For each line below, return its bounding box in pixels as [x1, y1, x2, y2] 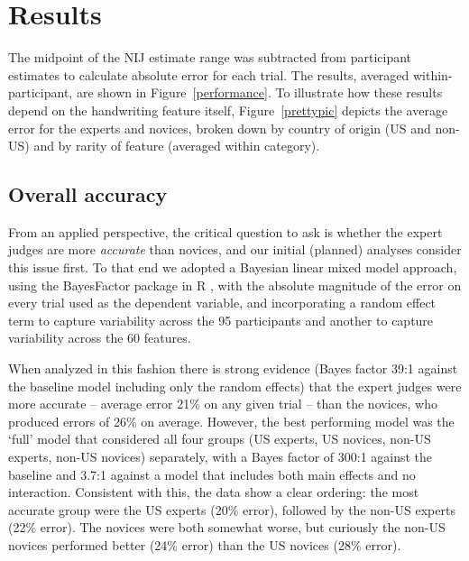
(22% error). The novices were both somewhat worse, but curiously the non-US [8, 518, 446, 537]
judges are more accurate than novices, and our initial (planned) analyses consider [8, 240, 462, 259]
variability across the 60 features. [8, 328, 191, 347]
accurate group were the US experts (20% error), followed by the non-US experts [8, 500, 455, 519]
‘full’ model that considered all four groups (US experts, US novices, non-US [8, 429, 431, 448]
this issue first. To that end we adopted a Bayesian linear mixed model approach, [8, 258, 457, 277]
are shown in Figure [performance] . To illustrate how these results [76, 83, 443, 102]
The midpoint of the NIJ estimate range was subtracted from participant [8, 48, 412, 67]
